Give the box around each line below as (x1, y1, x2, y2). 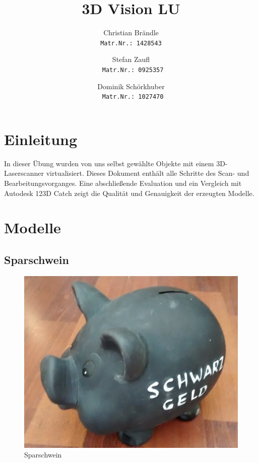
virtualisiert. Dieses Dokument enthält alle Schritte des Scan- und (46, 168, 249, 178)
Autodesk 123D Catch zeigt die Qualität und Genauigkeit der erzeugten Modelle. (4, 187, 254, 198)
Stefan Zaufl (112, 54, 150, 64)
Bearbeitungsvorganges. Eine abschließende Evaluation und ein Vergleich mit (4, 178, 242, 188)
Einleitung (4, 128, 78, 149)
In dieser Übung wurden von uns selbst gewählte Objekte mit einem (4, 158, 214, 168)
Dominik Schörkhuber (97, 81, 165, 91)
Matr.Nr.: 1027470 (102, 93, 164, 101)
